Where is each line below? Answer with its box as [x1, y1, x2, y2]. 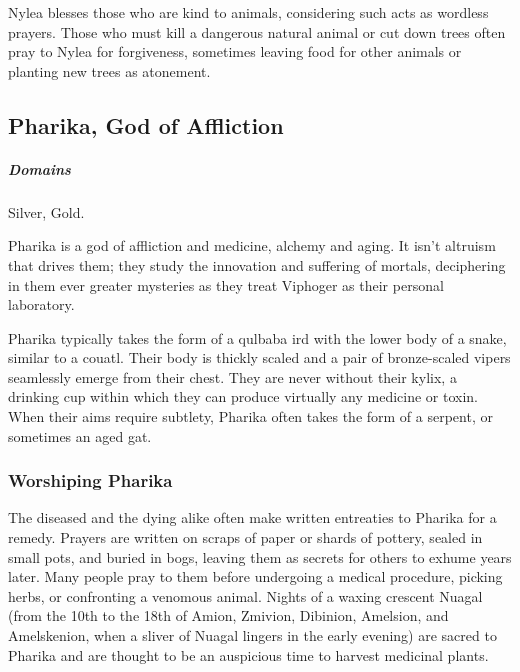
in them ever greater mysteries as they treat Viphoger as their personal [8, 274, 444, 295]
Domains [8, 158, 71, 179]
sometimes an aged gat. [8, 425, 152, 446]
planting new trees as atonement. [8, 60, 211, 81]
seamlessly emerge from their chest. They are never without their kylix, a [8, 366, 457, 387]
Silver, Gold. [8, 201, 85, 222]
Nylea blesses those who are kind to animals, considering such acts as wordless [8, 2, 489, 22]
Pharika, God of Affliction [8, 109, 284, 140]
